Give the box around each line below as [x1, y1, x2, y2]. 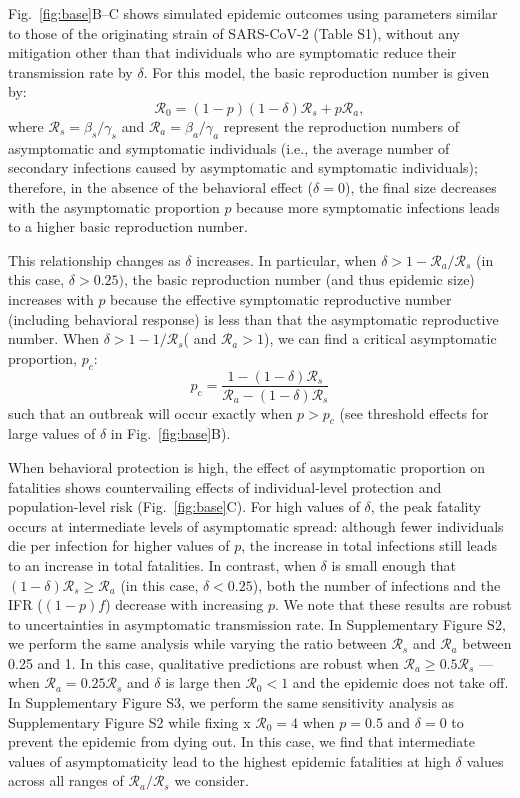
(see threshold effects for [339, 402, 489, 423]
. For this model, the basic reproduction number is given [143, 61, 490, 82]
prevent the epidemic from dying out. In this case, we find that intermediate [8, 731, 475, 752]
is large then [165, 672, 241, 693]
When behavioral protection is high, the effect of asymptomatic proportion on [8, 456, 486, 477]
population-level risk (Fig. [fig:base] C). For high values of [8, 496, 360, 517]
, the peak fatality [370, 496, 481, 517]
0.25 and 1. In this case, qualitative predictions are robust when [8, 652, 399, 673]
